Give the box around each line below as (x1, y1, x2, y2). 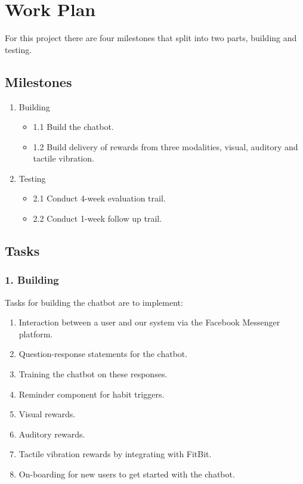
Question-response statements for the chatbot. (18, 348, 188, 360)
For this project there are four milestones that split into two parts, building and (5, 32, 297, 44)
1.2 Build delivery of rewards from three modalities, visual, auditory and (33, 140, 298, 153)
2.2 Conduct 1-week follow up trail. (33, 212, 162, 225)
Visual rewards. (18, 408, 76, 420)
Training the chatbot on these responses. (18, 368, 168, 380)
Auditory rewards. (18, 427, 85, 440)
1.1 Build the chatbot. (33, 120, 114, 133)
